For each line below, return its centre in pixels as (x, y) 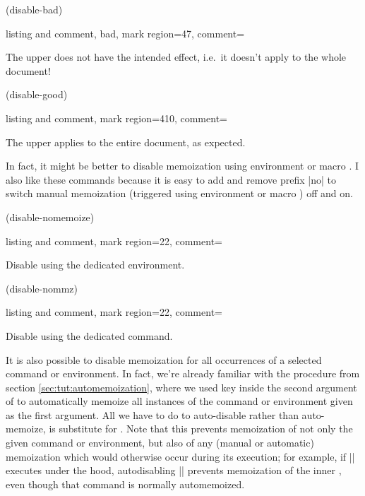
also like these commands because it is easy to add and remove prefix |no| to (171, 179)
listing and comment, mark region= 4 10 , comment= (116, 118)
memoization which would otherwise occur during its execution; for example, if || (180, 456)
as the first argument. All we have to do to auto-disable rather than (152, 414)
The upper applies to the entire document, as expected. (126, 142)
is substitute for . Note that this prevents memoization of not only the (201, 429)
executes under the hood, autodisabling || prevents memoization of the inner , (174, 470)
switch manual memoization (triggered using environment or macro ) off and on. (179, 193)
